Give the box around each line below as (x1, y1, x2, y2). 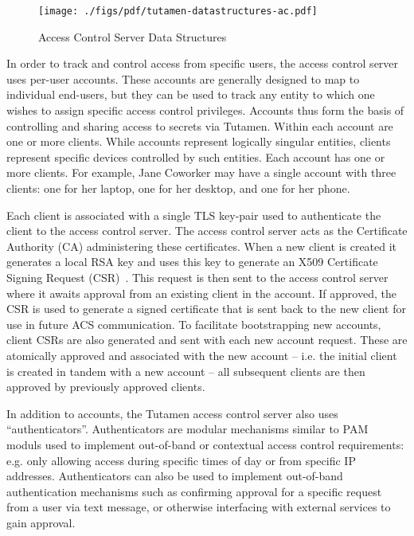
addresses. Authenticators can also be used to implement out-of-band (6, 468, 343, 484)
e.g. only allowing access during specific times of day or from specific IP (6, 452, 356, 468)
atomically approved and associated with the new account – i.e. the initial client (6, 346, 397, 363)
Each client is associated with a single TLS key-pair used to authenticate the (6, 206, 381, 223)
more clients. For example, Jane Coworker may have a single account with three (6, 164, 396, 181)
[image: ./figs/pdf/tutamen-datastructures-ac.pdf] (38, 6, 318, 17)
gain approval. (6, 514, 76, 530)
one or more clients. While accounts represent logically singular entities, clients (6, 133, 391, 150)
